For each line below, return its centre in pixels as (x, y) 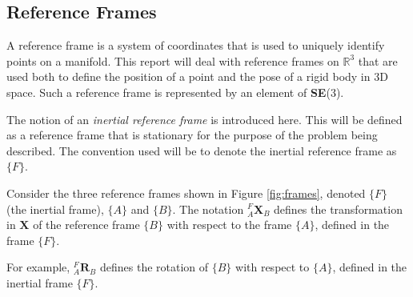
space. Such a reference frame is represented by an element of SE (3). (175, 92)
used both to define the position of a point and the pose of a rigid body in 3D (197, 76)
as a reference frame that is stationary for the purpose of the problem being (192, 135)
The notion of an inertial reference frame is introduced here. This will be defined (204, 119)
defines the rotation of (154, 267)
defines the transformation (338, 209)
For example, (38, 267)
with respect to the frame (229, 225)
